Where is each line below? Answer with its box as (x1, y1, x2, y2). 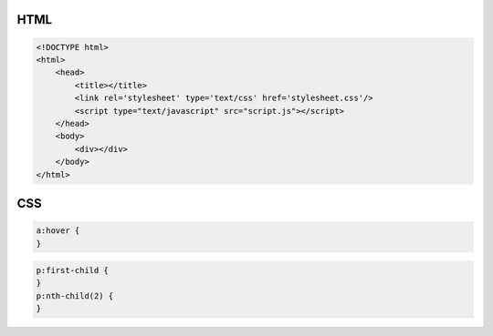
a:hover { (36, 226, 80, 236)
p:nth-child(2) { (36, 290, 114, 300)
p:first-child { (36, 265, 110, 276)
